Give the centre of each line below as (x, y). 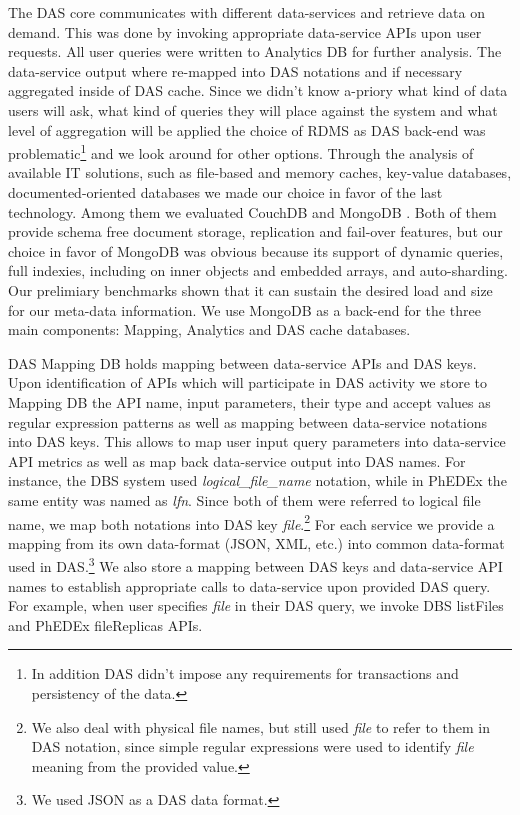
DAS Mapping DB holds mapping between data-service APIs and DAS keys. (242, 362)
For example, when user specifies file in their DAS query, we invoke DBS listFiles (256, 605)
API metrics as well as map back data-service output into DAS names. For (237, 460)
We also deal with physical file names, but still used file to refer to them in (260, 726)
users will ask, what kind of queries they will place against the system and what (253, 109)
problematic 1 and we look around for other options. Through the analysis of (241, 151)
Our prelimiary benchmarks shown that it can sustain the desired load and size (250, 289)
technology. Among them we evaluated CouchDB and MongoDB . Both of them (252, 211)
